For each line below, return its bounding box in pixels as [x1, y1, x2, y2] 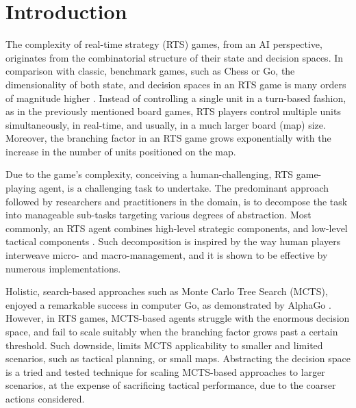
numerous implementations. [5, 261, 121, 275]
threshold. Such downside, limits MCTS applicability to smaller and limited [5, 337, 323, 352]
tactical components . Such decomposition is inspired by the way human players [5, 234, 341, 248]
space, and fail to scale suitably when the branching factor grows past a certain [5, 324, 338, 338]
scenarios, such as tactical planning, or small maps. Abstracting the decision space [5, 351, 351, 366]
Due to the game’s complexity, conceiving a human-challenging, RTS [5, 167, 294, 181]
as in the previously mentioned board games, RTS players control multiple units [5, 104, 341, 118]
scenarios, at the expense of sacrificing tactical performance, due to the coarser [5, 378, 336, 392]
